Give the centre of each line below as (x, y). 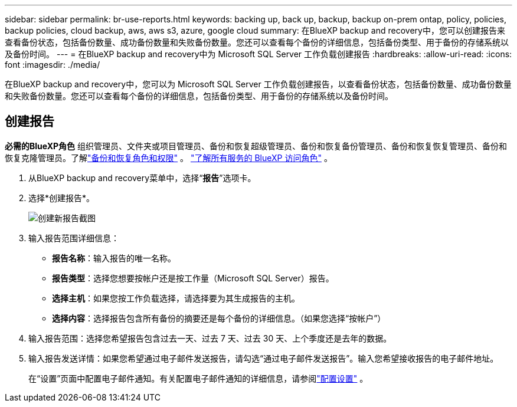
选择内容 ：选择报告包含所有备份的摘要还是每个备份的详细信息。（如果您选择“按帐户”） (219, 318)
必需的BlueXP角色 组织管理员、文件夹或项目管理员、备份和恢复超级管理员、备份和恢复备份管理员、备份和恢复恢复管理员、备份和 (256, 146)
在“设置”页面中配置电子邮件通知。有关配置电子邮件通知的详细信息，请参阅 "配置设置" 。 (198, 378)
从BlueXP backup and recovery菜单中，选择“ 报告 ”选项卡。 (142, 178)
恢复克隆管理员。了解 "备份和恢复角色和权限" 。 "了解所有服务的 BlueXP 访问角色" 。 (168, 157)
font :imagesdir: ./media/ (53, 65)
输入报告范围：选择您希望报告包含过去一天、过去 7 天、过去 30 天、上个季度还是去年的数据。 (210, 338)
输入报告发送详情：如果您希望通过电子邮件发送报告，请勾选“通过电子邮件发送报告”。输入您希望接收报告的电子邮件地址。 (264, 358)
